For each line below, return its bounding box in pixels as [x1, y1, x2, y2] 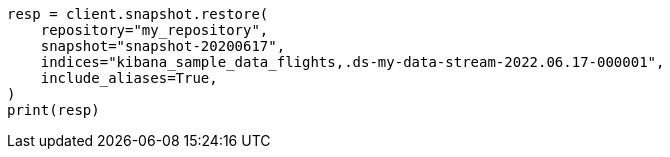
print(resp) [7, 102, 100, 118]
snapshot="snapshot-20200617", [40, 38, 286, 54]
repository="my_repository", [40, 22, 269, 38]
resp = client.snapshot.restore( [7, 6, 269, 22]
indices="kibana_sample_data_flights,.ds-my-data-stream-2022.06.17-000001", [40, 54, 665, 70]
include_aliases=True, [40, 70, 218, 86]
